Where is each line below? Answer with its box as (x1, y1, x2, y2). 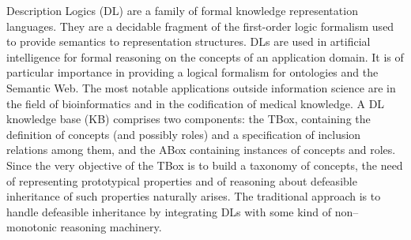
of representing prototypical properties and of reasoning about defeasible (6, 172, 357, 189)
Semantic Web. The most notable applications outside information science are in (6, 79, 396, 96)
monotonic (6, 219, 57, 235)
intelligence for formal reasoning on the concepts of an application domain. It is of (6, 48, 404, 65)
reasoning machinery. (60, 219, 162, 235)
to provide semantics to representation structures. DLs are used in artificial (6, 33, 371, 50)
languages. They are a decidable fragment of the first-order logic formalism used (6, 17, 394, 34)
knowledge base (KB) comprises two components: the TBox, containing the (6, 111, 371, 127)
